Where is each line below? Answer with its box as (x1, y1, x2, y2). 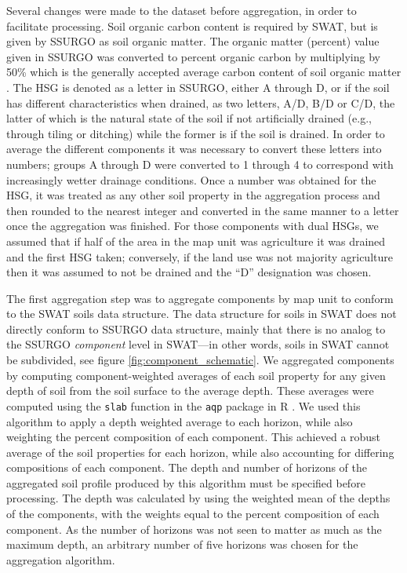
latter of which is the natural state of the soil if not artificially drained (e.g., (6, 110, 372, 126)
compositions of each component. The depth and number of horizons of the (6, 459, 367, 476)
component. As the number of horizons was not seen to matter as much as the (6, 520, 382, 537)
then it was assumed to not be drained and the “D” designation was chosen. (6, 264, 372, 280)
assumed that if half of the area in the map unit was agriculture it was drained (6, 232, 386, 249)
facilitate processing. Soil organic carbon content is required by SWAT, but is (6, 17, 378, 34)
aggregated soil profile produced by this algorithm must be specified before (6, 474, 365, 491)
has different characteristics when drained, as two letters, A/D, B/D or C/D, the (6, 94, 395, 111)
